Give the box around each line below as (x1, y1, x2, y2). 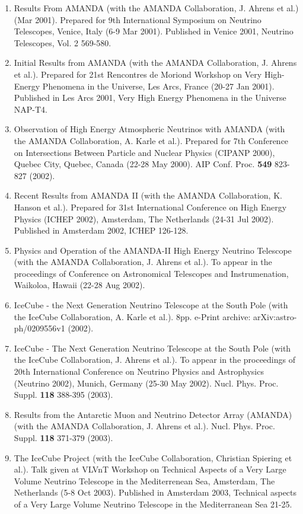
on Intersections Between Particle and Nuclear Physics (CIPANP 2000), (14, 146, 275, 158)
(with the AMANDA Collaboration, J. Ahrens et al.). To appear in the (14, 256, 272, 268)
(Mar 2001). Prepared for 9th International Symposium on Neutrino (14, 13, 261, 25)
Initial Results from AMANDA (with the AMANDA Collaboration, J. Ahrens (14, 56, 297, 69)
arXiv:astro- (253, 310, 297, 323)
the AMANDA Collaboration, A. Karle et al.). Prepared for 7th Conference (14, 134, 289, 146)
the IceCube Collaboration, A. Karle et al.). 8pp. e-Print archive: (14, 310, 251, 323)
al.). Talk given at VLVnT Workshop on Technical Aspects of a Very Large (14, 463, 286, 475)
